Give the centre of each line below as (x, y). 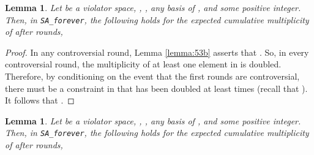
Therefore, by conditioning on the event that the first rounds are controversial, (152, 76)
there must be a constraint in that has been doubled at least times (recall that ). (156, 88)
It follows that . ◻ (40, 100)
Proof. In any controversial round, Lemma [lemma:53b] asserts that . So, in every (157, 52)
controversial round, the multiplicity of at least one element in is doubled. (143, 64)
